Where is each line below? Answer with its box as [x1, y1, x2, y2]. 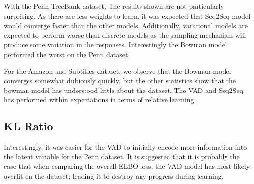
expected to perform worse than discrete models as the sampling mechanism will [4, 30, 246, 40]
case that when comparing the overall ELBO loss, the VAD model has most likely [4, 161, 250, 171]
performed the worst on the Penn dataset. [4, 49, 130, 59]
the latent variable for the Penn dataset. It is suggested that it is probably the [4, 151, 240, 161]
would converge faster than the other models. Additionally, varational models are [4, 20, 248, 31]
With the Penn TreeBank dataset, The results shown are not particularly [4, 1, 224, 11]
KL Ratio [4, 119, 53, 134]
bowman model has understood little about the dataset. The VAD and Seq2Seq [4, 85, 243, 95]
